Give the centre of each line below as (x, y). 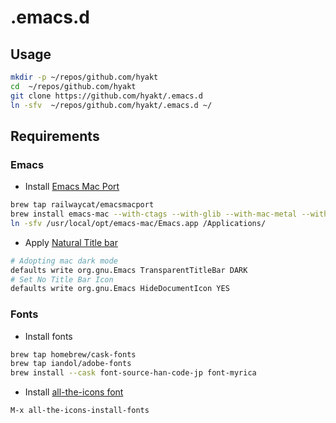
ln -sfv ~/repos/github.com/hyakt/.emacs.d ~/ (111, 105)
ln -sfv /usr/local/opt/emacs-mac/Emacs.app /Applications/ (138, 223)
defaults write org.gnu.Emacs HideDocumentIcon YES (120, 289)
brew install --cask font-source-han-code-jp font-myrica (133, 373)
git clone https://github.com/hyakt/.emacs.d (106, 96)
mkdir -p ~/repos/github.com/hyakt (84, 77)
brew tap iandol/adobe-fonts (71, 364)
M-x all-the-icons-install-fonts (80, 411)
